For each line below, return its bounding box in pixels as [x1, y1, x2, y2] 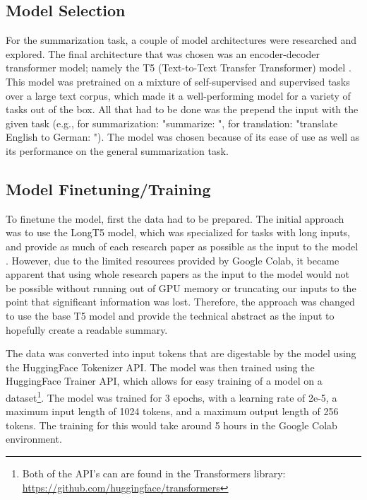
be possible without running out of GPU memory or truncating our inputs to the [6, 280, 356, 295]
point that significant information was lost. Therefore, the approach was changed [6, 294, 355, 309]
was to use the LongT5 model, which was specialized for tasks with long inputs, [6, 225, 351, 240]
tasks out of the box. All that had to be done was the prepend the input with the [6, 102, 359, 117]
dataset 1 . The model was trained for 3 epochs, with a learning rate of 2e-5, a [6, 388, 337, 405]
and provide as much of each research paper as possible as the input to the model [6, 238, 359, 253]
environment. [6, 431, 62, 446]
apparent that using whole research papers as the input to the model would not [6, 267, 349, 281]
